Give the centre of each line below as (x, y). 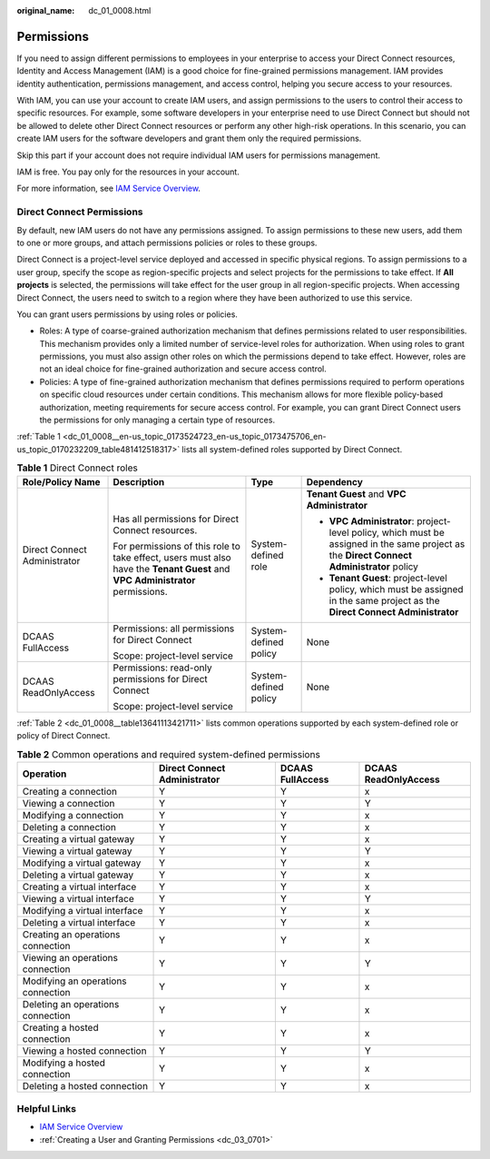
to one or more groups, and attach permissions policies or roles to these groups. (167, 243)
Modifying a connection (73, 815)
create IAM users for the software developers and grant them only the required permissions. (189, 139)
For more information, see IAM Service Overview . (109, 188)
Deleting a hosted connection (85, 1085)
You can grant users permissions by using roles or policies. (127, 314)
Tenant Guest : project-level (388, 578)
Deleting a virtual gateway (78, 875)
